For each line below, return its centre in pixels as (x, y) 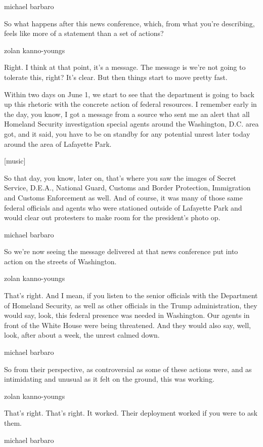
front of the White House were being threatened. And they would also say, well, (128, 325)
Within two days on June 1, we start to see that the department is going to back (129, 94)
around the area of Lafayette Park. (58, 144)
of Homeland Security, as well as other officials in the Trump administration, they (131, 305)
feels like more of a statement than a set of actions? (84, 33)
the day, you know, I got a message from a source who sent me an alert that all (127, 114)
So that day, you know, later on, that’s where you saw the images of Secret (120, 177)
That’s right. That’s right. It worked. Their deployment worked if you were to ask (131, 413)
